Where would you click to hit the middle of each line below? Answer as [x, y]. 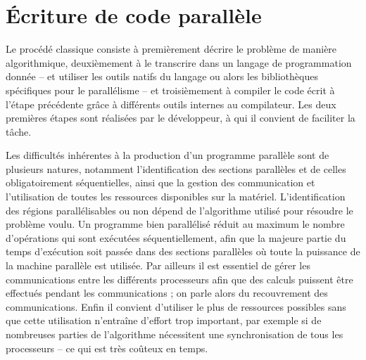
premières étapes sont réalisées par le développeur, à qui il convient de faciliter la [181, 118]
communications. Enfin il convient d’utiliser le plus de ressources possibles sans [176, 306]
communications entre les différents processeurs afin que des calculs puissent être [179, 279]
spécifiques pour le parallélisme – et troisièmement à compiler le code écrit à [170, 90]
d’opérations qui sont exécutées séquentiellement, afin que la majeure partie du [176, 237]
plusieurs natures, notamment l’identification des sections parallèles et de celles [176, 168]
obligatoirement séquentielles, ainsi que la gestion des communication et [160, 182]
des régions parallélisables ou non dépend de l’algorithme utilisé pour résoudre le [179, 210]
